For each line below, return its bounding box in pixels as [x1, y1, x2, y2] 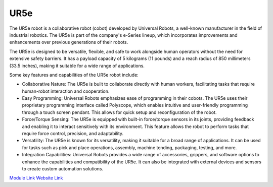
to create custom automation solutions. [22, 165, 104, 171]
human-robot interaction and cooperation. [22, 88, 110, 94]
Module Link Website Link [9, 175, 63, 181]
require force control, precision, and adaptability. [22, 131, 124, 137]
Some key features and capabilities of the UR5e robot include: [9, 72, 139, 78]
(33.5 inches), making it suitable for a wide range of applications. [9, 63, 145, 69]
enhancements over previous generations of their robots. [9, 39, 128, 45]
